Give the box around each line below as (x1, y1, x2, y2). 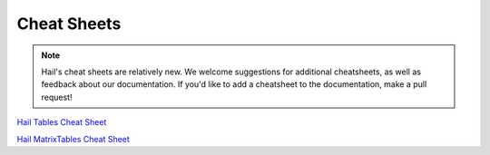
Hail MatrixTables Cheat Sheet (16, 133, 131, 144)
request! (41, 92, 73, 102)
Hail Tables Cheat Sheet (16, 117, 107, 128)
